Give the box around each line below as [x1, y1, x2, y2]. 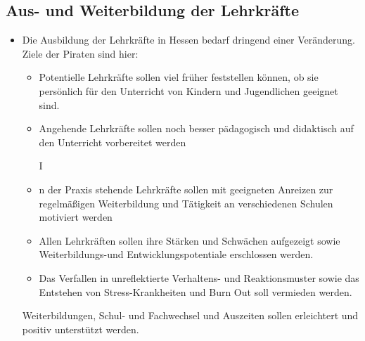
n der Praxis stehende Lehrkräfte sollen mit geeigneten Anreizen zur [39, 181, 333, 196]
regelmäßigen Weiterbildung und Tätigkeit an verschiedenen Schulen [39, 195, 333, 210]
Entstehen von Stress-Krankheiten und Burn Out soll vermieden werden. [39, 284, 352, 299]
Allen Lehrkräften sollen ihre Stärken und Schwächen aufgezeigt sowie [39, 233, 340, 247]
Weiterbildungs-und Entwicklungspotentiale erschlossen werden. [39, 247, 314, 262]
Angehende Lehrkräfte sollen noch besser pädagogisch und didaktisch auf [39, 121, 354, 136]
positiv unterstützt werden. [22, 321, 139, 336]
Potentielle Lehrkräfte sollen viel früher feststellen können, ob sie [39, 70, 319, 84]
